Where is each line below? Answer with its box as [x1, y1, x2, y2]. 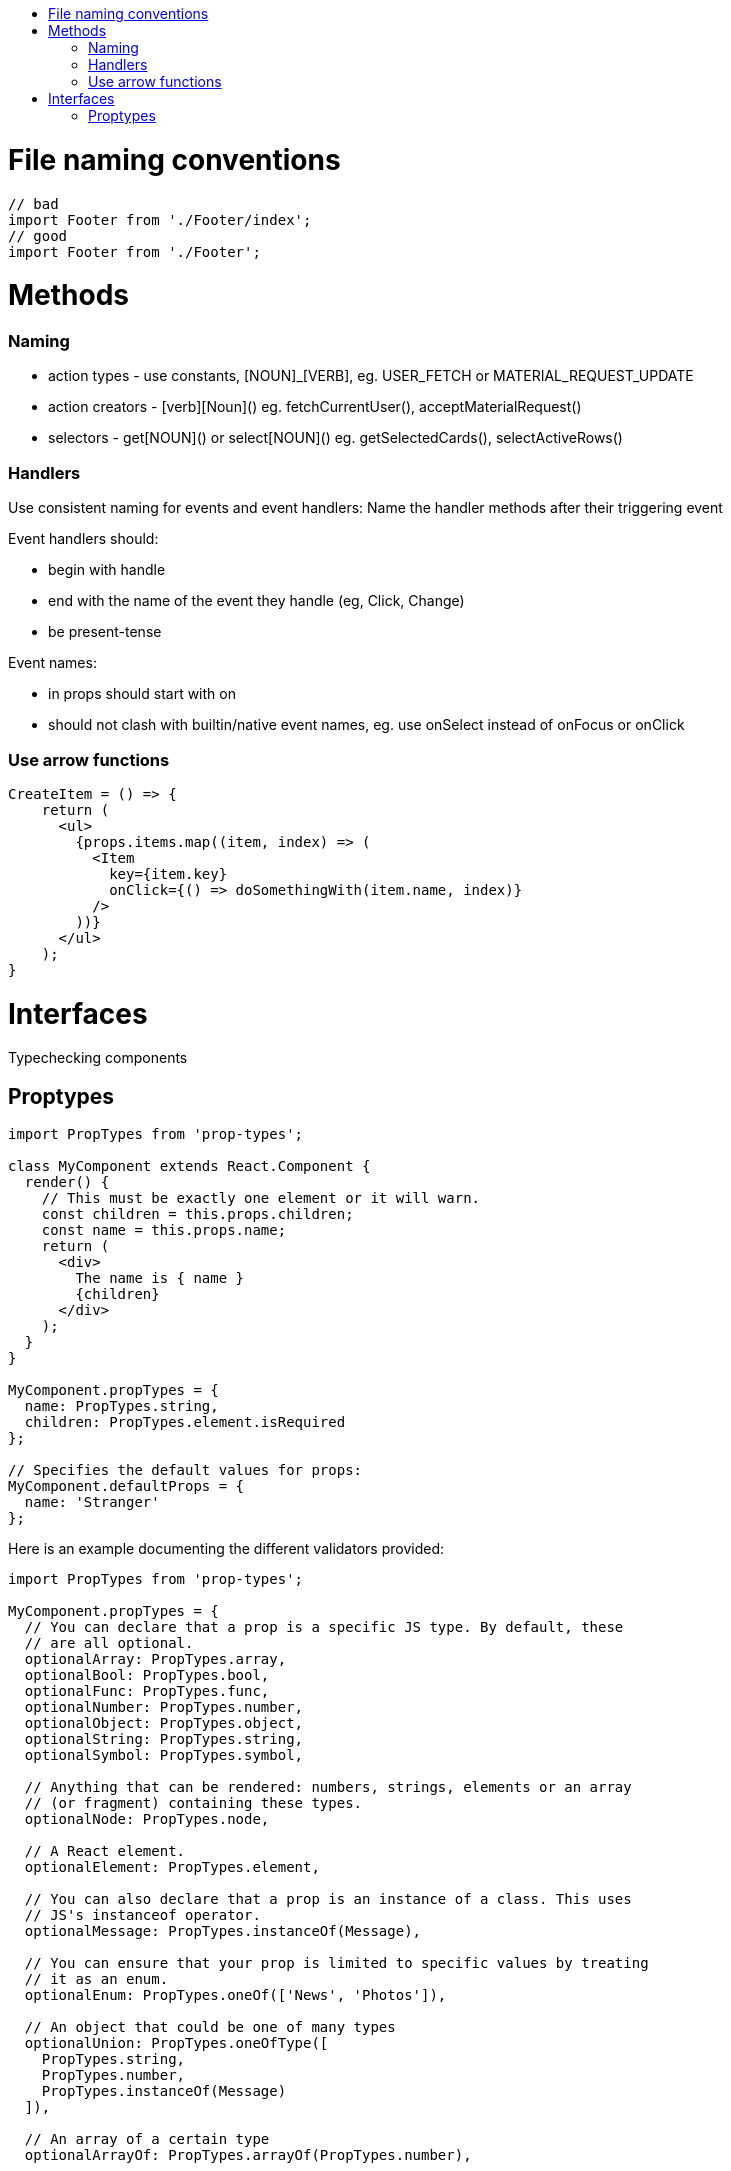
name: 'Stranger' [24, 1494, 160, 1511]
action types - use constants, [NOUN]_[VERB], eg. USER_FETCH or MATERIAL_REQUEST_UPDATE [48, 367, 694, 385]
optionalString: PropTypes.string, [24, 1731, 304, 1748]
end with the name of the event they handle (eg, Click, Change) [48, 592, 465, 610]
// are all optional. [24, 1635, 194, 1652]
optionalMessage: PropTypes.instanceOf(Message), [24, 1923, 422, 1940]
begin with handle [48, 561, 166, 579]
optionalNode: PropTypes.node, [24, 1811, 270, 1828]
